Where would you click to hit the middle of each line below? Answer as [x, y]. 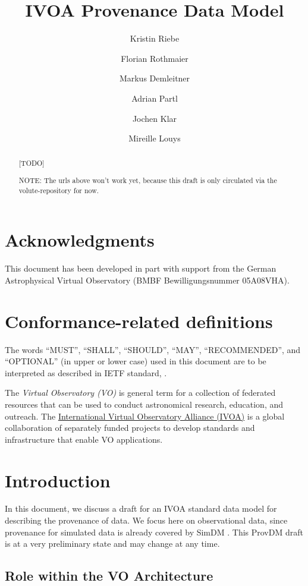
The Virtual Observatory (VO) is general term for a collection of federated [140, 393]
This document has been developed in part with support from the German [141, 268]
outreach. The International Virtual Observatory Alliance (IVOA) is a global [145, 416]
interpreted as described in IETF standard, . [86, 372]
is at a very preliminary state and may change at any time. [112, 544]
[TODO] [32, 163]
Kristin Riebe [155, 38]
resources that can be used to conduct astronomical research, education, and [144, 404]
